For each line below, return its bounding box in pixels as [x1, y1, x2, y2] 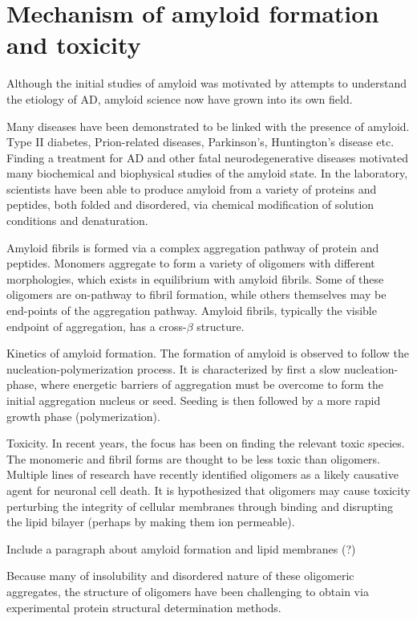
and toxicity [6, 28, 141, 61]
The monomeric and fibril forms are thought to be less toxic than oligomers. [6, 450, 380, 467]
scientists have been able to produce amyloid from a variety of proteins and [6, 180, 377, 197]
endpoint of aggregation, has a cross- [6, 317, 187, 334]
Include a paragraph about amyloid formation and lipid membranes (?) [6, 540, 356, 557]
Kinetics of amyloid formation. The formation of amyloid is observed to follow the [6, 345, 410, 362]
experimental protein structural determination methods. [6, 599, 281, 615]
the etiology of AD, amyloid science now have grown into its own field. [6, 90, 353, 107]
